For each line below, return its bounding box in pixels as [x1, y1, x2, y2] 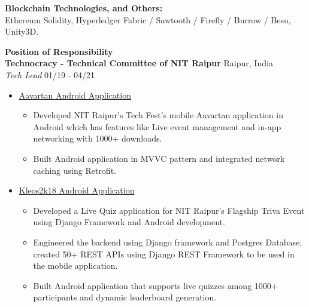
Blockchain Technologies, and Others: [5, 2, 163, 14]
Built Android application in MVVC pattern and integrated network [33, 152, 285, 164]
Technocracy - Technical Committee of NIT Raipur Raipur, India [5, 57, 273, 69]
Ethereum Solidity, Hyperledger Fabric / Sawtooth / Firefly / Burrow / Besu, [5, 13, 291, 26]
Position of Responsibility [5, 45, 113, 57]
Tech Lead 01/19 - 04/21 [5, 68, 95, 81]
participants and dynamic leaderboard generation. [33, 291, 217, 303]
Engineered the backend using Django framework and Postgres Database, [33, 235, 302, 248]
